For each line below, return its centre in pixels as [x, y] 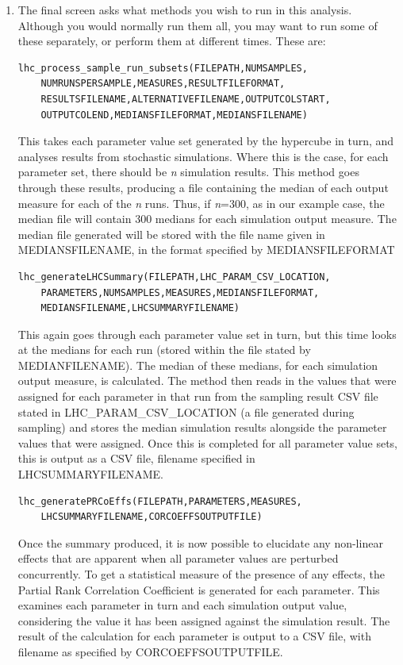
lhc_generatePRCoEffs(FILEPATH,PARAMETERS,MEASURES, [160, 501]
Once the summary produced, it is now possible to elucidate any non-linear [200, 542]
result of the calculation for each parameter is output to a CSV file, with [194, 636]
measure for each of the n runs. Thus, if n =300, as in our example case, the [201, 203]
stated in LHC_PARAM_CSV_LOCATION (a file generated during [186, 411]
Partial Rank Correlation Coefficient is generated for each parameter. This [199, 589]
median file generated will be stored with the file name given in [171, 234]
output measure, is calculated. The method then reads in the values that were [207, 381]
